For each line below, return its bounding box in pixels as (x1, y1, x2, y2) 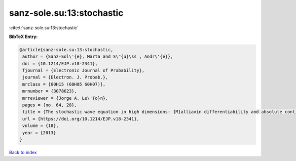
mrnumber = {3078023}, (22, 88, 77, 94)
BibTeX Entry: (9, 34, 38, 40)
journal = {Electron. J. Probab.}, (22, 75, 109, 80)
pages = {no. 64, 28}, (22, 102, 77, 108)
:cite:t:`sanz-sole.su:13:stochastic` (9, 25, 79, 31)
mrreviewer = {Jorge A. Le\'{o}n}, (22, 95, 109, 101)
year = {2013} (22, 130, 56, 135)
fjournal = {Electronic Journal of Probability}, (22, 68, 145, 74)
